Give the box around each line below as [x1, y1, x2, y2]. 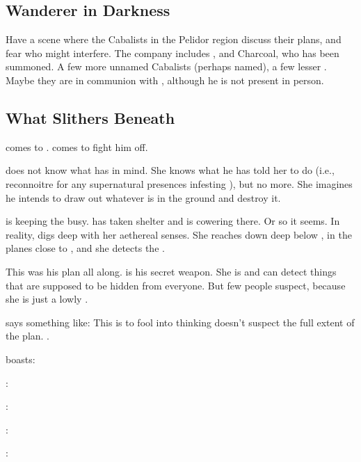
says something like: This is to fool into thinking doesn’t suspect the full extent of [6, 314, 355, 329]
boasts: [6, 351, 35, 366]
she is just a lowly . [6, 292, 88, 306]
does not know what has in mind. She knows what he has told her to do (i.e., [6, 163, 335, 177]
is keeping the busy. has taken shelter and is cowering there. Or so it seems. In [6, 214, 340, 228]
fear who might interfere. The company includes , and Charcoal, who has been [6, 45, 339, 60]
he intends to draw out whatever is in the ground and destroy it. [6, 190, 281, 205]
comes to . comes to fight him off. [6, 139, 148, 154]
